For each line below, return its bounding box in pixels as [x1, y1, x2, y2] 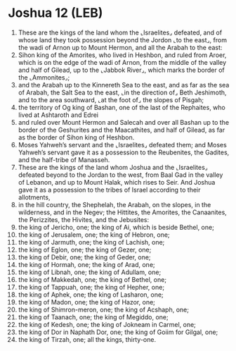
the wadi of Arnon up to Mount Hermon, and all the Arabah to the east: [18, 43, 223, 51]
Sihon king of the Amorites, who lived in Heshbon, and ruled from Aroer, [18, 51, 227, 59]
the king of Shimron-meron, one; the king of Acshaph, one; [18, 305, 189, 314]
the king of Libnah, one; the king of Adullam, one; [18, 268, 162, 276]
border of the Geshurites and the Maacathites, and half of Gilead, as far [18, 125, 225, 134]
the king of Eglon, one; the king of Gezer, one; [18, 245, 152, 254]
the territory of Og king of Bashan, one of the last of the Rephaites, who [18, 103, 225, 111]
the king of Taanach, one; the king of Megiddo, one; [18, 312, 169, 321]
